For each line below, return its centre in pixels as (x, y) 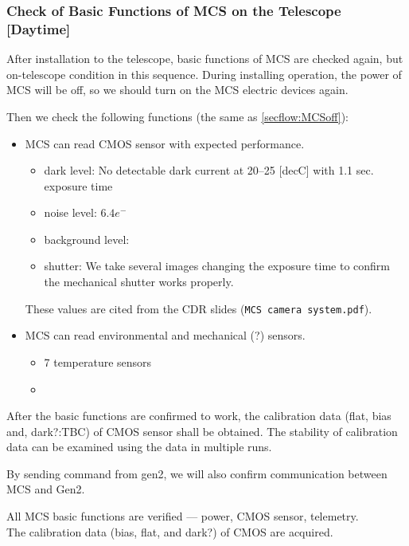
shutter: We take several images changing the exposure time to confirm (217, 266)
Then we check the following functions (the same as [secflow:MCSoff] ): (178, 116)
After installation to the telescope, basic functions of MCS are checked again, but (205, 59)
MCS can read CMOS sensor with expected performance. (165, 143)
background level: (87, 239)
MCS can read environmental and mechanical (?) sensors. (165, 335)
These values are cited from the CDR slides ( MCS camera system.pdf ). (199, 308)
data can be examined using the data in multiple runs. (139, 447)
